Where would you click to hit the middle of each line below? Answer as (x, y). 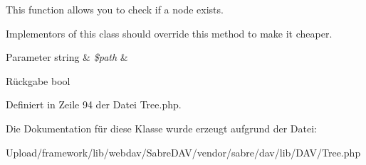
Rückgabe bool (38, 80)
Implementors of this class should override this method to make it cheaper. (169, 33)
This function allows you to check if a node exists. (115, 9)
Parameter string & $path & (67, 57)
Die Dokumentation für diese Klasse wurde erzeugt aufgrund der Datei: (161, 128)
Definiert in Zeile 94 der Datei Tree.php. (94, 104)
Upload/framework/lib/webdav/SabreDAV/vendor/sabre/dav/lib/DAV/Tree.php (183, 152)
